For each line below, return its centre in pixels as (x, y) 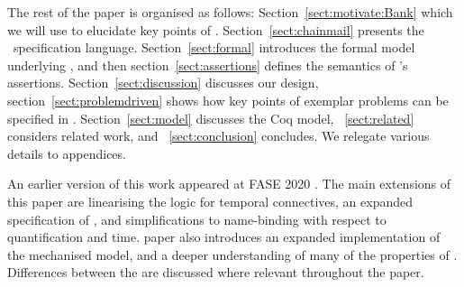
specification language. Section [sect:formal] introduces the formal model (214, 47)
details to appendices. (67, 153)
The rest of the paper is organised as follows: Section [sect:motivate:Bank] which (230, 12)
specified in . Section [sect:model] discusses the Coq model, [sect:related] (211, 118)
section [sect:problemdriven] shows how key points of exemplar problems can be (228, 100)
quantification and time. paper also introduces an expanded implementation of (224, 237)
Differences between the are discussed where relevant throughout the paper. (216, 272)
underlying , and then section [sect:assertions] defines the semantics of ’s (208, 65)
